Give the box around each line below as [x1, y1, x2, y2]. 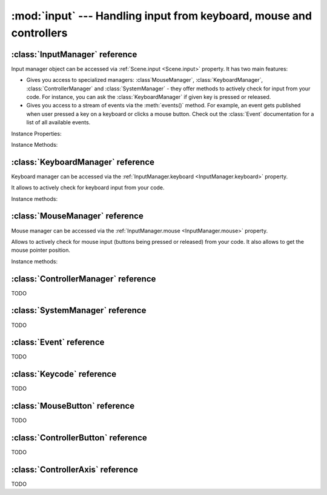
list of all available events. [26, 119, 91, 126]
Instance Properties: [11, 130, 62, 137]
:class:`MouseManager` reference [11, 211, 144, 221]
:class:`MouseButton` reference [11, 401, 135, 411]
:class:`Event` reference [11, 337, 105, 348]
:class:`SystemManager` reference [11, 305, 147, 315]
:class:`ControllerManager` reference [11, 274, 156, 284]
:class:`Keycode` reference [11, 369, 117, 379]
